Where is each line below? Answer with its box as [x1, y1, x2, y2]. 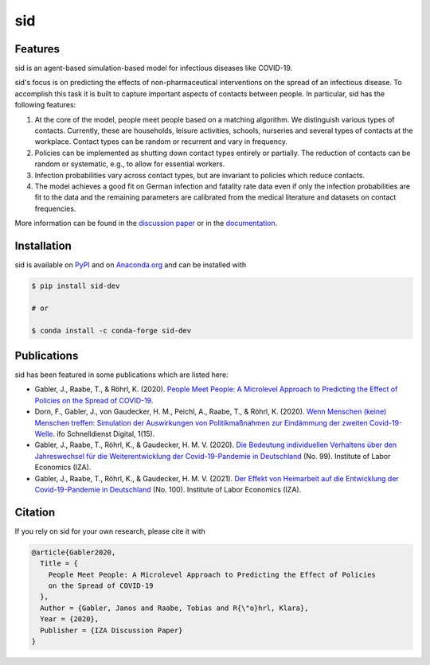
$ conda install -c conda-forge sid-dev [31, 326, 191, 335]
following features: [14, 100, 76, 110]
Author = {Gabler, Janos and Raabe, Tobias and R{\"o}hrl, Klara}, [40, 603, 309, 612]
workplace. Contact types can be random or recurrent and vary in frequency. [34, 137, 288, 146]
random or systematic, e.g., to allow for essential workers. [34, 159, 225, 169]
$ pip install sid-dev [31, 282, 120, 290]
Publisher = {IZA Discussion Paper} [40, 625, 183, 635]
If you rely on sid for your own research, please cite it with [14, 526, 206, 536]
